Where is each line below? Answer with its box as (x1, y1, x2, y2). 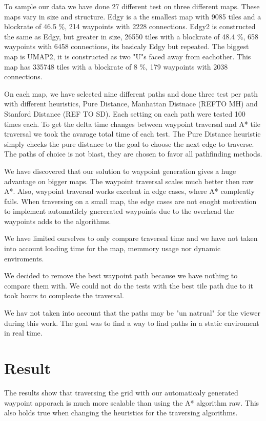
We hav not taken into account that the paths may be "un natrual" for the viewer (4, 307, 260, 318)
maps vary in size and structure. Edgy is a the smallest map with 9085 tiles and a (4, 11, 261, 21)
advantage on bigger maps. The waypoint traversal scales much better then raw (4, 175, 254, 186)
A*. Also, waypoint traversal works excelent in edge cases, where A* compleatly (4, 186, 255, 196)
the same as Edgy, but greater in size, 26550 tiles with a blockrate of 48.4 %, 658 (4, 31, 259, 41)
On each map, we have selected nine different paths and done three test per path (4, 88, 258, 99)
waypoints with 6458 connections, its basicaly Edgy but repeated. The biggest (4, 41, 249, 52)
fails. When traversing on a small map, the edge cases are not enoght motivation (4, 195, 257, 206)
